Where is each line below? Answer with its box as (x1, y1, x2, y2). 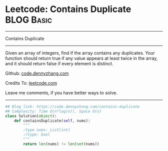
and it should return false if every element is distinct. (5, 60, 113, 66)
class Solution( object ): (5, 113, 57, 118)
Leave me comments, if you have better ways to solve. (5, 89, 117, 96)
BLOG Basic (5, 14, 52, 26)
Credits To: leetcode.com (5, 80, 57, 86)
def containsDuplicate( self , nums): (14, 118, 91, 123)
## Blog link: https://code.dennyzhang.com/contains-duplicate (5, 104, 140, 109)
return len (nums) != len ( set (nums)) (23, 141, 99, 146)
